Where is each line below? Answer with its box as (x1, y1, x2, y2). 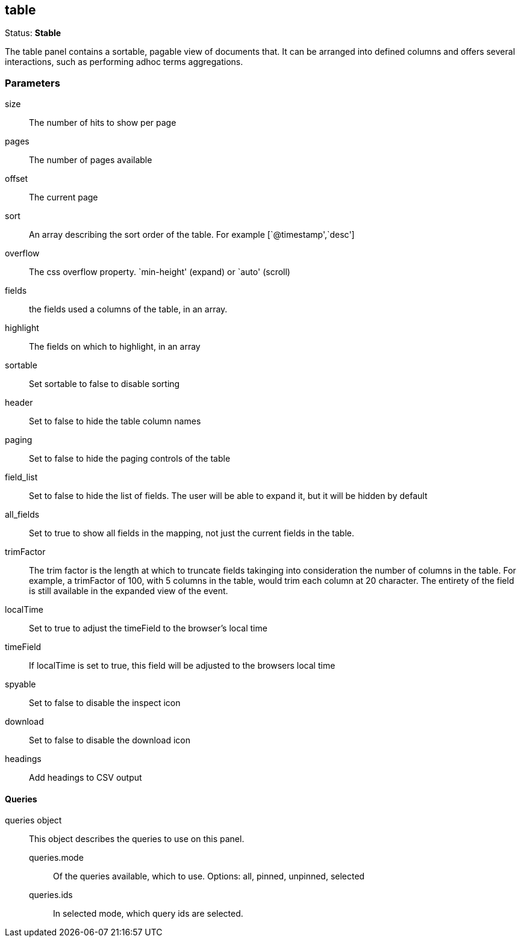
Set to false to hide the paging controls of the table (29, 453, 231, 464)
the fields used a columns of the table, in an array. (29, 304, 228, 315)
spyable (5, 679, 36, 690)
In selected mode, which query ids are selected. (53, 908, 243, 919)
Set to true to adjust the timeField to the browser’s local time (29, 623, 267, 634)
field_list (5, 472, 38, 483)
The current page (29, 192, 98, 203)
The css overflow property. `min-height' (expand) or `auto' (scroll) (29, 267, 290, 277)
